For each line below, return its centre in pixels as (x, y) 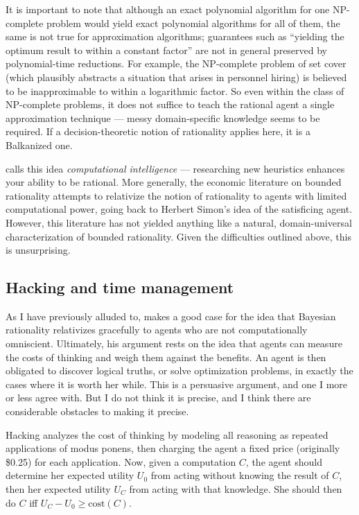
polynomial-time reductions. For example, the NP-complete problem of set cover (176, 63)
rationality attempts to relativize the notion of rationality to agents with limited (176, 195)
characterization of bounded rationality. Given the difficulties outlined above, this (178, 236)
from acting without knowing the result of (240, 475)
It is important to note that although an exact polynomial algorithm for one (168, 9)
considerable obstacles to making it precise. (97, 411)
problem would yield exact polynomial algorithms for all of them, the (193, 23)
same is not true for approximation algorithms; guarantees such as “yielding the (175, 36)
